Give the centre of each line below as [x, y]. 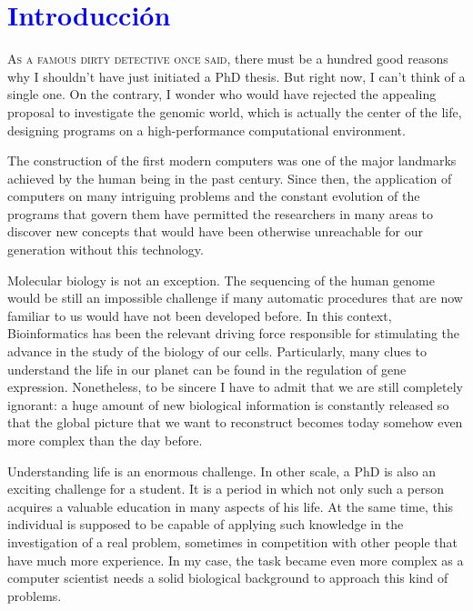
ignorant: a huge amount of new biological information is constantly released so [228, 404]
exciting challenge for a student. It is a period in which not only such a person [226, 489]
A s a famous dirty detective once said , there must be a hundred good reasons [228, 59]
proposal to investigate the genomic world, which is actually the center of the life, [235, 111]
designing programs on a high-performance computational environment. [206, 130]
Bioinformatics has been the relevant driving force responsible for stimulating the [234, 333]
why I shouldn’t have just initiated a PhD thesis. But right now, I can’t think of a [236, 76]
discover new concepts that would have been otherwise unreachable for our [215, 231]
